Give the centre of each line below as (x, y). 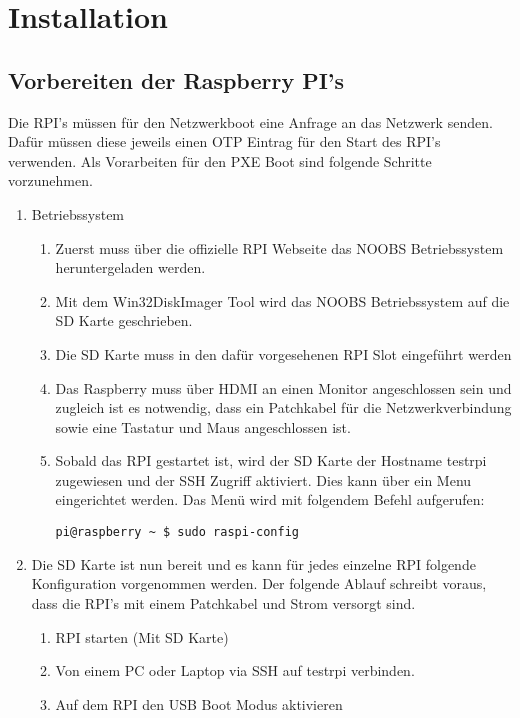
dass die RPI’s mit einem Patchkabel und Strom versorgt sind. (223, 602)
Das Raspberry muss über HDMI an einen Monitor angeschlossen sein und (283, 387)
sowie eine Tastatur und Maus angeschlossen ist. (203, 426)
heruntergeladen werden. (130, 267)
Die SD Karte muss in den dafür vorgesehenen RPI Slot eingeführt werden (283, 353)
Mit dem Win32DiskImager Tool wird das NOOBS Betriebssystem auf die (282, 300)
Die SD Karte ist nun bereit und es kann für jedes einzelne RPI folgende (253, 563)
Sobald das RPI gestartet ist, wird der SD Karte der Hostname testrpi (271, 460)
